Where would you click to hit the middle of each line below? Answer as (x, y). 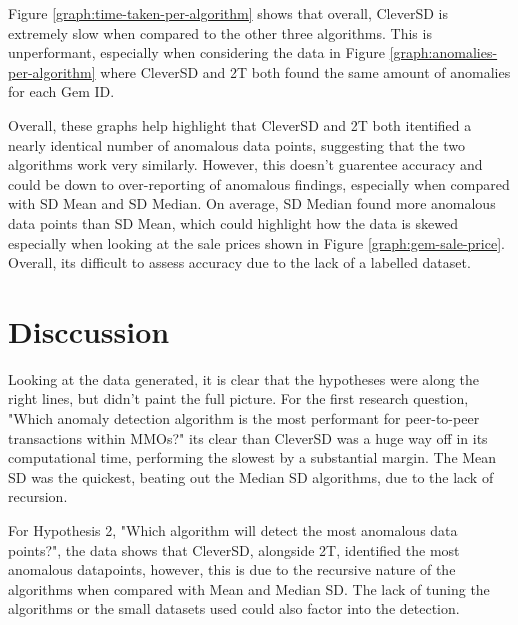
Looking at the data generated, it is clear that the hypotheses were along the (244, 378)
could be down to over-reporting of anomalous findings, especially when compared (259, 183)
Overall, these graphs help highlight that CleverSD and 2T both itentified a (240, 124)
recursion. (38, 496)
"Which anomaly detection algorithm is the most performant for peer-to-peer (244, 418)
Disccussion (89, 330)
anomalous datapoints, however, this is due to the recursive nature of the (232, 569)
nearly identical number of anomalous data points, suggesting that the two (236, 144)
